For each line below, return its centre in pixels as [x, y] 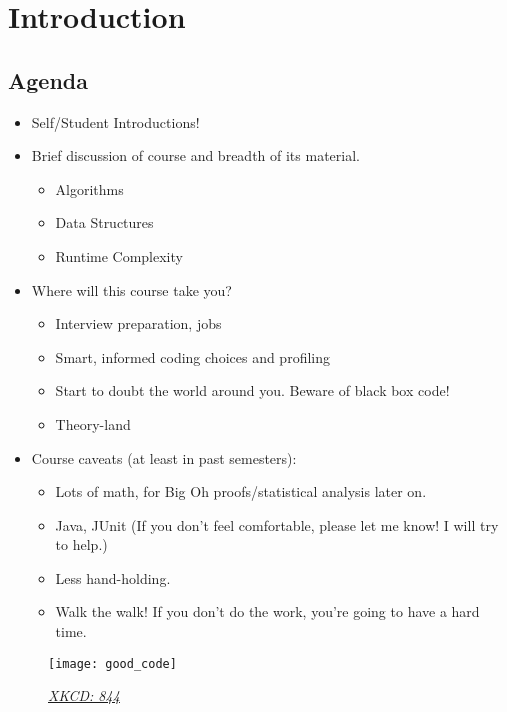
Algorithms [89, 188]
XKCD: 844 [84, 695]
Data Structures [104, 222]
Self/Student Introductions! [115, 121]
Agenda [48, 79]
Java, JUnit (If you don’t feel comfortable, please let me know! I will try [277, 524]
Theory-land [93, 423]
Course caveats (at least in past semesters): [164, 457]
